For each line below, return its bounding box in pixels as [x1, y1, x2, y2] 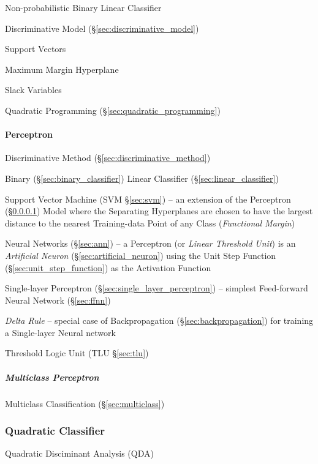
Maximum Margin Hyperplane [5, 62, 119, 75]
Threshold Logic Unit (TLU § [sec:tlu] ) [5, 346, 149, 359]
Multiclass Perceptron [5, 370, 99, 383]
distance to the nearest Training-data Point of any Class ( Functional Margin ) [5, 216, 295, 229]
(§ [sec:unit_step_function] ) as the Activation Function [5, 261, 211, 274]
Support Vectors [5, 42, 66, 55]
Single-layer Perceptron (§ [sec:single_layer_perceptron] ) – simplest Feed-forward [5, 282, 308, 294]
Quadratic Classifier [5, 423, 105, 438]
